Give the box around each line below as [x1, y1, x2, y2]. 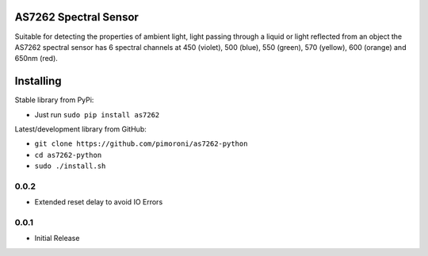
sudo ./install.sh [34, 162, 106, 170]
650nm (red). [14, 54, 59, 63]
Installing [14, 75, 63, 88]
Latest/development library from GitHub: [14, 124, 147, 134]
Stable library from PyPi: [14, 95, 94, 105]
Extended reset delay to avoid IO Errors [34, 197, 163, 207]
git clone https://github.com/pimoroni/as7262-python [34, 139, 248, 148]
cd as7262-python [34, 151, 102, 159]
